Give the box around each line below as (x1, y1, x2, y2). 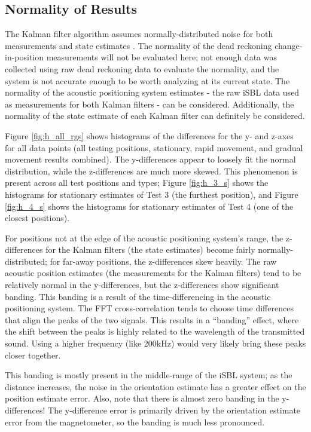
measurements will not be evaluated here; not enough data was (46, 51, 277, 63)
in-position (5, 51, 44, 63)
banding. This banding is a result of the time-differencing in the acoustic (5, 290, 271, 302)
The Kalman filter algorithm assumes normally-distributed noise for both (5, 27, 273, 40)
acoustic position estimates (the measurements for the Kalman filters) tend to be (5, 266, 301, 279)
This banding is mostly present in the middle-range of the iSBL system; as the (5, 369, 292, 381)
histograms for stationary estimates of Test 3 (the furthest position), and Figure (5, 188, 298, 200)
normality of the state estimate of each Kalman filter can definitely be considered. (5, 109, 305, 122)
